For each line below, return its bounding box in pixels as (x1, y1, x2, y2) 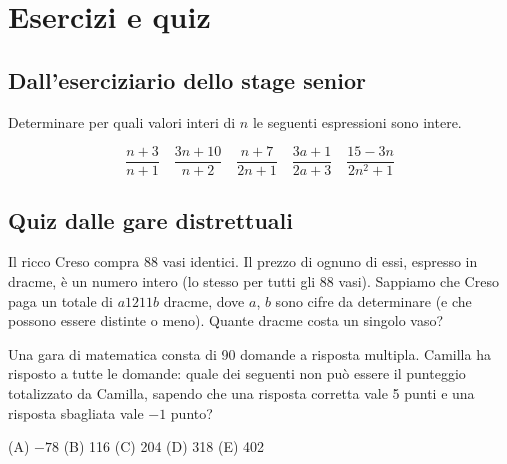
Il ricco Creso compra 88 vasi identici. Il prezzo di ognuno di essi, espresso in (8, 251, 478, 272)
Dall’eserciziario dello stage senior (8, 64, 366, 95)
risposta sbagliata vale (8, 402, 144, 423)
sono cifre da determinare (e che (275, 290, 472, 311)
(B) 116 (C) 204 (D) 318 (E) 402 (63, 436, 265, 457)
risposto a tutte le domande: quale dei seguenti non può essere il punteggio (8, 363, 466, 384)
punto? (170, 402, 213, 423)
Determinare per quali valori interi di (8, 111, 236, 132)
